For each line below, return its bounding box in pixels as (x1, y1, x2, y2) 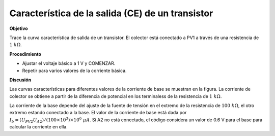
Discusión (9, 77, 32, 83)
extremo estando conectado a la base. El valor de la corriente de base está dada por (9, 110, 187, 116)
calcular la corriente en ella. (9, 124, 68, 130)
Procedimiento (9, 51, 42, 57)
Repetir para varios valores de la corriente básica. (22, 67, 127, 74)
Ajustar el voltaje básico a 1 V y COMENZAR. (22, 60, 116, 66)
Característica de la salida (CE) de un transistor (9, 8, 213, 19)
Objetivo (9, 25, 28, 31)
